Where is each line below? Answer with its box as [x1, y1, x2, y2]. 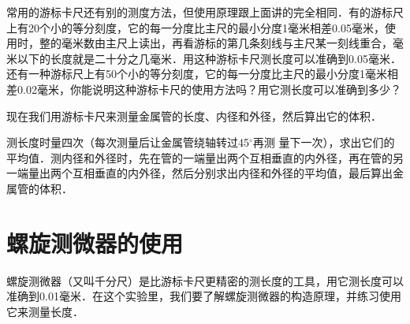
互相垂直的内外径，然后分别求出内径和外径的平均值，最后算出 [72, 165, 393, 181]
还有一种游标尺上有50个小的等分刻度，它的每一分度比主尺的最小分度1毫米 [6, 65, 387, 82]
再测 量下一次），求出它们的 [252, 134, 395, 151]
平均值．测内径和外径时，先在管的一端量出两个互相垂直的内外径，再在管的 [6, 149, 393, 166]
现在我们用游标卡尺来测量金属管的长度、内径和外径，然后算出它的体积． [6, 107, 382, 124]
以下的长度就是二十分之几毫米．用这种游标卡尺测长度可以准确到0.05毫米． [17, 50, 401, 66]
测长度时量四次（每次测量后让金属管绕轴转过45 [6, 134, 249, 151]
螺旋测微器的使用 [6, 226, 184, 259]
